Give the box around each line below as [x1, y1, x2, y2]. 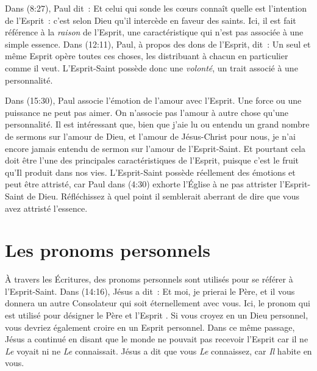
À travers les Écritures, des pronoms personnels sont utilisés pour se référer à [5, 273, 293, 286]
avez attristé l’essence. [5, 201, 88, 214]
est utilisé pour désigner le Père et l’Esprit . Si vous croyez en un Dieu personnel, [5, 309, 308, 321]
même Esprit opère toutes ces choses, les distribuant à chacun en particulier [5, 49, 288, 62]
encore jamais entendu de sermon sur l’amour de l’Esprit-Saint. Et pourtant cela [5, 142, 305, 154]
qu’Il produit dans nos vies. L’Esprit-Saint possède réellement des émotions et [5, 165, 296, 178]
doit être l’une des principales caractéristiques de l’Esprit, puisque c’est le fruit [5, 154, 299, 167]
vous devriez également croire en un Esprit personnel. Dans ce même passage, [5, 320, 295, 333]
